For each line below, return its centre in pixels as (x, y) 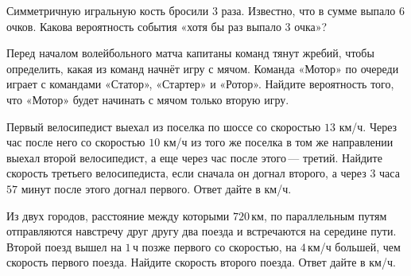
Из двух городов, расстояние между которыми (118, 215)
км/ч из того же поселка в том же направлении (278, 142)
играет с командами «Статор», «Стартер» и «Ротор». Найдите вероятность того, (200, 84)
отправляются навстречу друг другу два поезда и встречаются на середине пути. (202, 231)
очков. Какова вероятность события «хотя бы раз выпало (144, 26)
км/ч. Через (368, 126)
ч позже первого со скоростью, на (214, 246)
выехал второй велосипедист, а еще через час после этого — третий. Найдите (194, 157)
